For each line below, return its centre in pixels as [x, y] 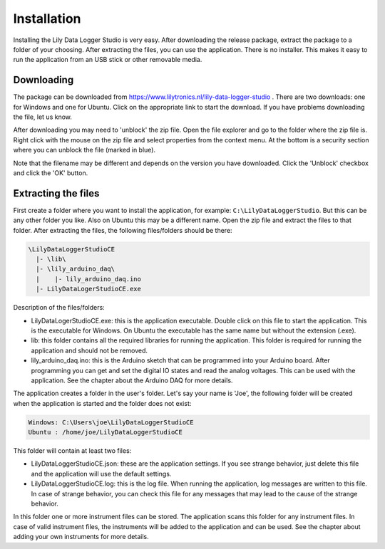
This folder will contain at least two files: [72, 451]
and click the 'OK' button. [51, 173]
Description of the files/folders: [59, 308]
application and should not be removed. [89, 350]
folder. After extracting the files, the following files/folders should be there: [123, 230]
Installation [47, 19]
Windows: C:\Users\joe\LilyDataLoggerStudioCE [111, 422]
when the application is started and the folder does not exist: [102, 403]
